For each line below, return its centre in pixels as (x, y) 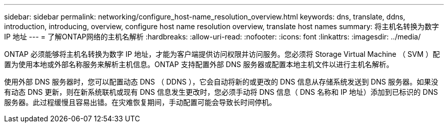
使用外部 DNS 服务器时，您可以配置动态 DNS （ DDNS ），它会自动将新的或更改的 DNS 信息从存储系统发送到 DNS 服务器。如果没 (221, 82)
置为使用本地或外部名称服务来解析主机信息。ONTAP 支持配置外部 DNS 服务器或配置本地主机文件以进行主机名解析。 (199, 64)
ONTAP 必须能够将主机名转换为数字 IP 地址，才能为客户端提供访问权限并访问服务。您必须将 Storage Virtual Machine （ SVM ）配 (222, 54)
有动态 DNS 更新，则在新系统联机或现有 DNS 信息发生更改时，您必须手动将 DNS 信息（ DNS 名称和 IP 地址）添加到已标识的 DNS (221, 92)
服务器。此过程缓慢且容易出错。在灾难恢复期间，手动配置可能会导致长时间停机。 (140, 102)
